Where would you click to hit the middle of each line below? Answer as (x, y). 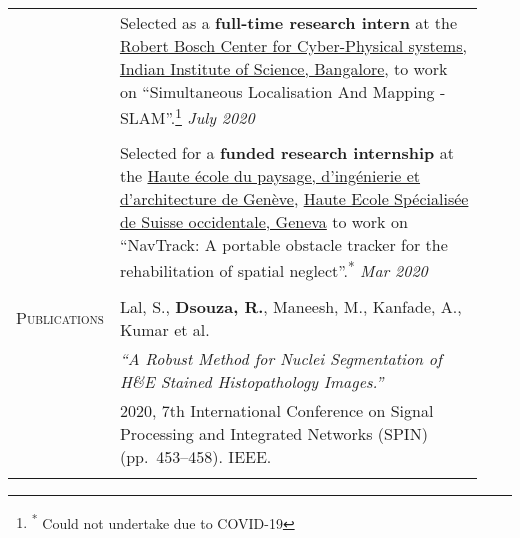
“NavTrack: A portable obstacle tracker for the (283, 245)
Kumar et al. (164, 329)
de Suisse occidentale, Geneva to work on (263, 222)
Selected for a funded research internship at (286, 153)
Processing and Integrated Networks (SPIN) (273, 433)
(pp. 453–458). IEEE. (195, 456)
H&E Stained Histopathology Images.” (251, 381)
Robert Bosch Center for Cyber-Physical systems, (293, 45)
